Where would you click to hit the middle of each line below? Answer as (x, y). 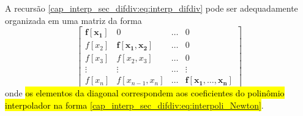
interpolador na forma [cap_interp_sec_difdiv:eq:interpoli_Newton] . (134, 105)
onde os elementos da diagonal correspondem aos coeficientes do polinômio (145, 93)
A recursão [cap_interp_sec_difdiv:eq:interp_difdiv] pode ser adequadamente (151, 8)
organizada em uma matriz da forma (73, 20)
